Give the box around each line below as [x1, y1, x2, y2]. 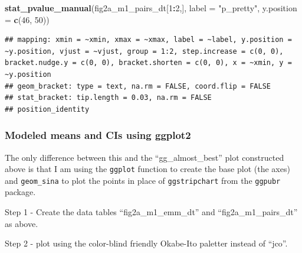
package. [5, 186, 36, 198]
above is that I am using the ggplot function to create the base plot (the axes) [5, 163, 290, 175]
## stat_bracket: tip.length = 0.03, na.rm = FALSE [5, 93, 212, 102]
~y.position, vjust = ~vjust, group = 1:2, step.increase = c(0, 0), [5, 47, 284, 56]
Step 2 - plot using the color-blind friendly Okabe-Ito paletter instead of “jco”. [5, 237, 288, 249]
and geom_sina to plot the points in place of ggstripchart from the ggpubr [5, 174, 281, 186]
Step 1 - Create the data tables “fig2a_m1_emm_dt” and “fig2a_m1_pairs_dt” [5, 206, 298, 218]
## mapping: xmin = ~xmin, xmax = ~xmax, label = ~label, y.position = [5, 35, 292, 44]
